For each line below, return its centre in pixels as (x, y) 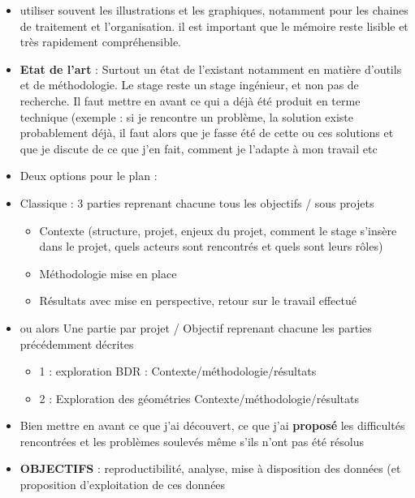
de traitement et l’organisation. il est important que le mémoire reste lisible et (214, 26)
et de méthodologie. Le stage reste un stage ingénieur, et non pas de (189, 85)
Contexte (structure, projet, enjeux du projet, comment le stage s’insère (218, 230)
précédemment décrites (77, 343)
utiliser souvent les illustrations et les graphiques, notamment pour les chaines (214, 10)
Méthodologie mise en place (108, 273)
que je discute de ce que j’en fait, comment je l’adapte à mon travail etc (199, 148)
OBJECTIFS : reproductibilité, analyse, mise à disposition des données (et (210, 468)
